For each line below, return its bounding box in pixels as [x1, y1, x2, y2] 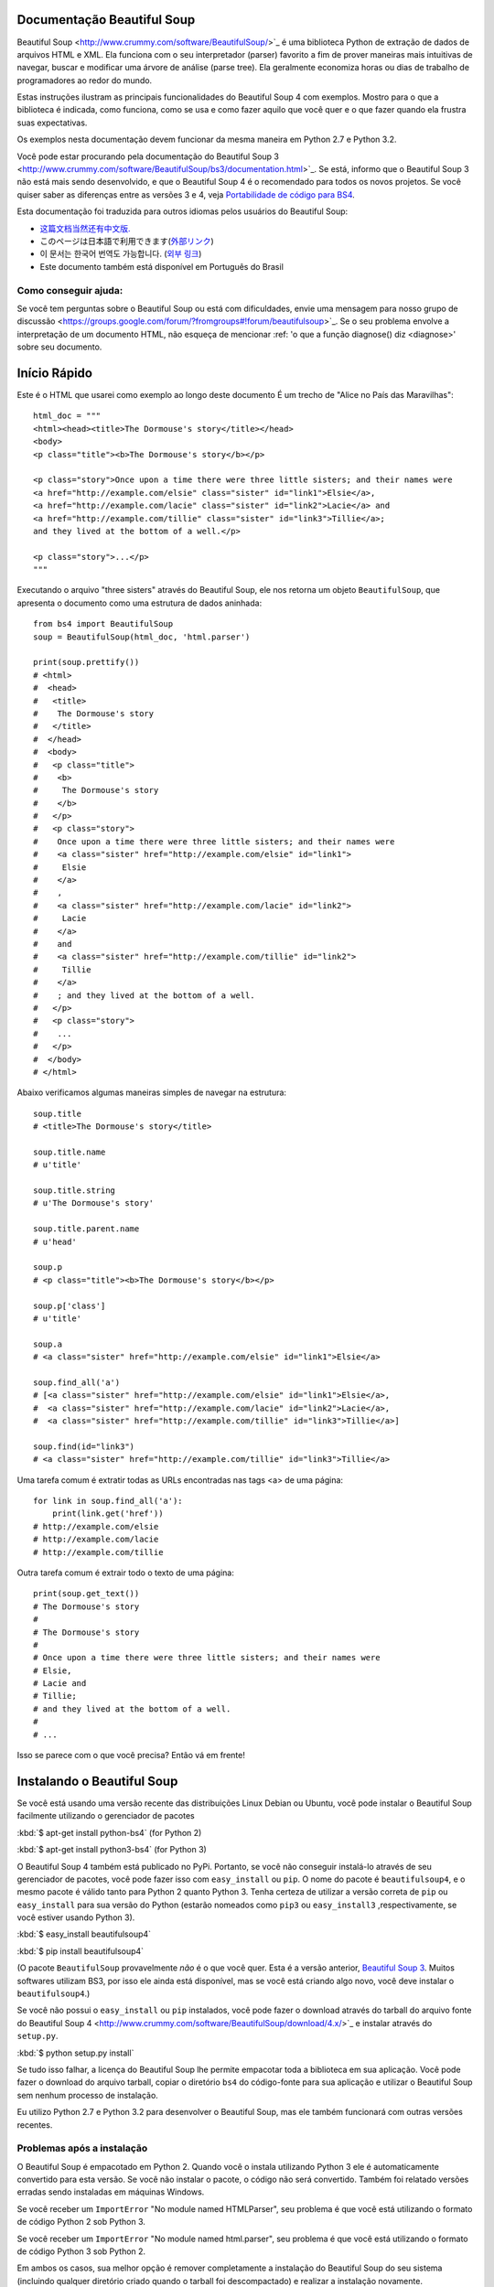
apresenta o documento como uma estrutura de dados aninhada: [16, 597, 263, 608]
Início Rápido [16, 365, 93, 381]
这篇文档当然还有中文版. [39, 222, 132, 233]
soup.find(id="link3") [33, 1441, 135, 1452]
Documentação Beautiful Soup [16, 12, 196, 27]
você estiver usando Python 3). [16, 1912, 135, 1923]
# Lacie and [33, 1679, 87, 1689]
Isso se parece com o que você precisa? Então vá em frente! [16, 1750, 246, 1761]
